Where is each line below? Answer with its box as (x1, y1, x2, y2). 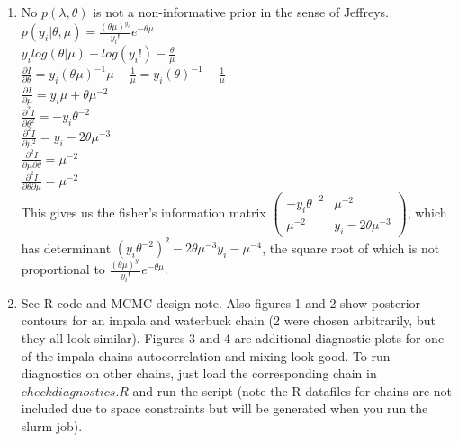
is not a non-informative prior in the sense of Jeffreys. (93, 3, 390, 21)
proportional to (21, 260, 105, 278)
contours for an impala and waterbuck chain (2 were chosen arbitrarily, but (21, 311, 436, 330)
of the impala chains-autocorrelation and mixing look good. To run (21, 346, 391, 365)
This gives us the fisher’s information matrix (21, 203, 266, 222)
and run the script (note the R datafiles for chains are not (132, 381, 453, 400)
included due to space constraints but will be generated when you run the (21, 399, 428, 418)
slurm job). (21, 416, 83, 435)
